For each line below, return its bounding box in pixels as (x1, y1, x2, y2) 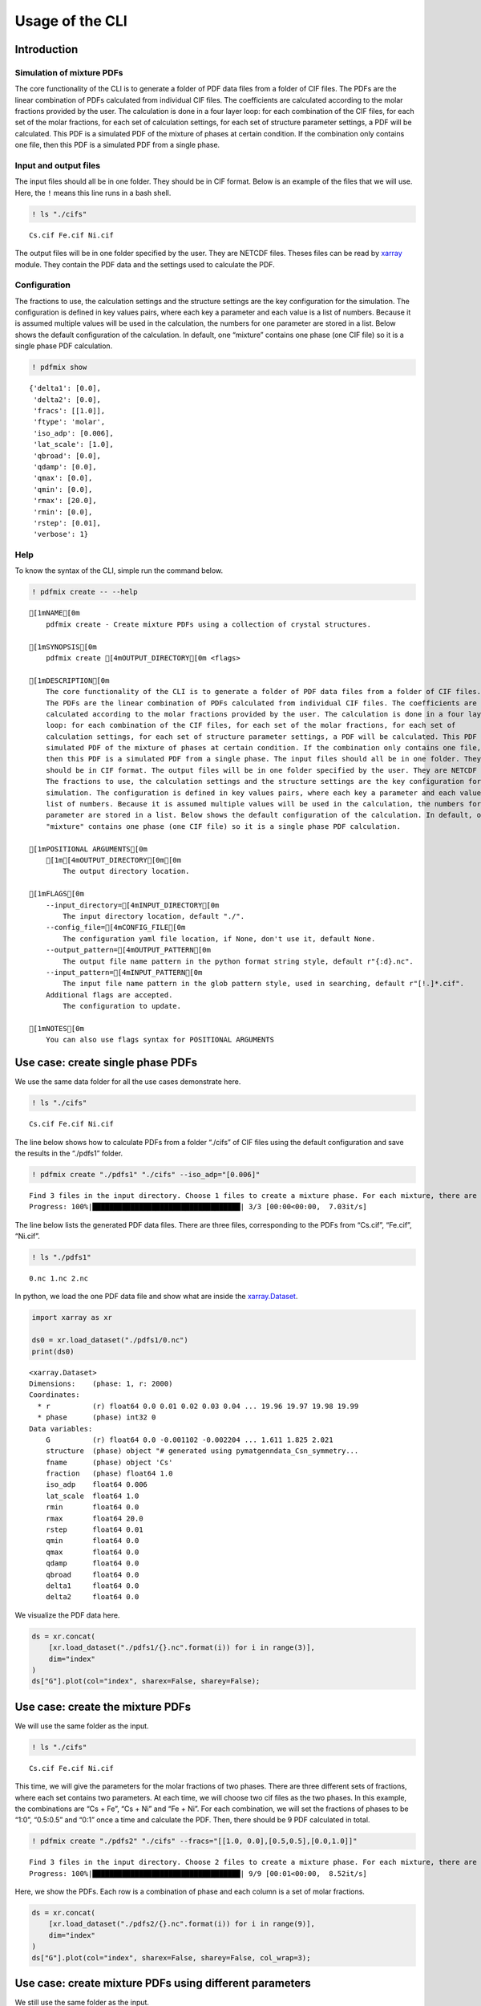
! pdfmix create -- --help (31, 587, 138, 597)
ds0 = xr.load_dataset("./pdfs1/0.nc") (31, 1336, 188, 1345)
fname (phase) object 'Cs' (45, 1457, 173, 1467)
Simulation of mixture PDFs (14, 67, 123, 78)
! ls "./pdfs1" (31, 1253, 91, 1262)
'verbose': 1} (33, 530, 89, 539)
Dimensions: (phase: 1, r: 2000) (29, 1379, 173, 1388)
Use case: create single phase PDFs (14, 1056, 198, 1070)
